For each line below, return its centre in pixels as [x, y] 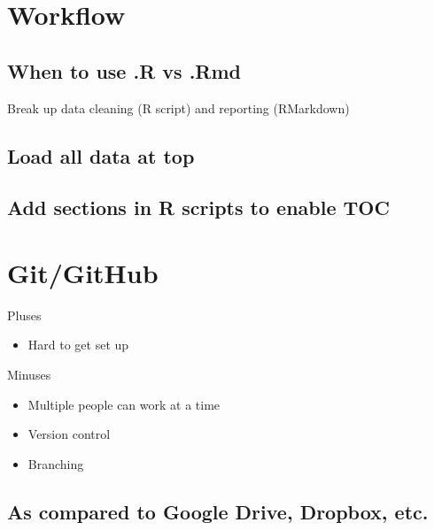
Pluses [24, 315]
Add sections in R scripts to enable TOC [198, 207]
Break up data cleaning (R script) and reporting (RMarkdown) [178, 108]
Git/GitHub [83, 272]
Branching [56, 463]
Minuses [29, 375]
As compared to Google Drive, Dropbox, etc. [218, 511]
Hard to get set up [78, 345]
